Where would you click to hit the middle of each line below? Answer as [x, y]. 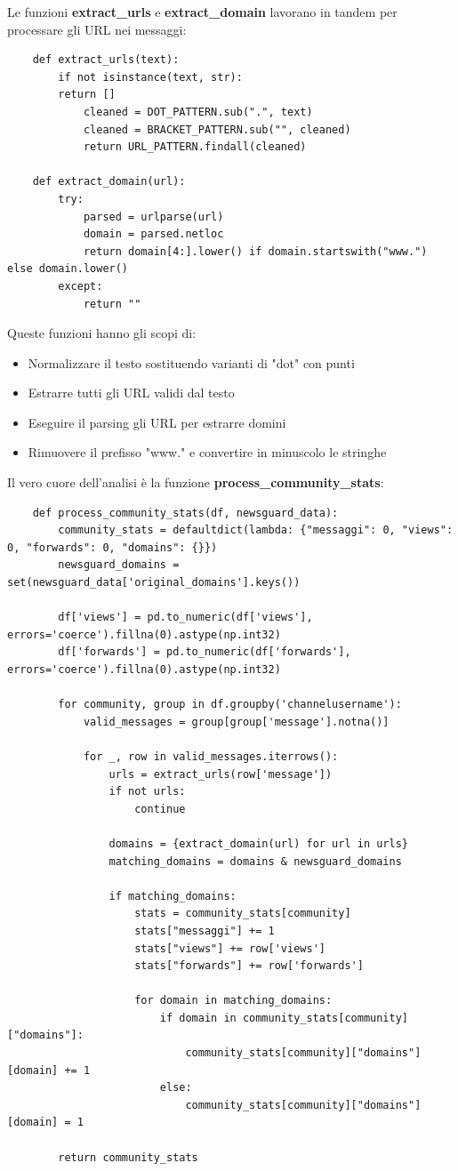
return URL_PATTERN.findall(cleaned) [195, 147]
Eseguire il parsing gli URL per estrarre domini [157, 422]
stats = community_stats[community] [243, 914]
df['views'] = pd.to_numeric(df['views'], [185, 618]
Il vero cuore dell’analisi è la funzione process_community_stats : [196, 482]
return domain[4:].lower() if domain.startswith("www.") [255, 251]
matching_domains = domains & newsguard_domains [255, 861]
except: [80, 286]
